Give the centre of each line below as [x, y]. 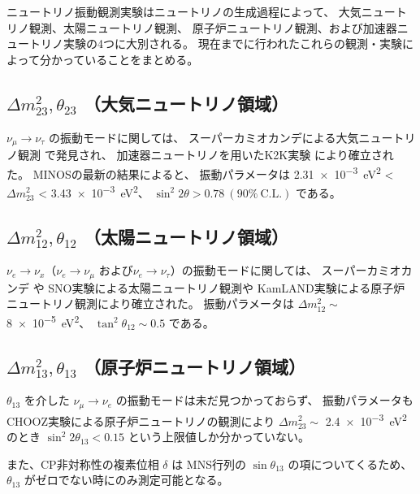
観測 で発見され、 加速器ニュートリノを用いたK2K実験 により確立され [206, 155]
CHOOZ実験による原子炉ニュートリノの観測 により [141, 420]
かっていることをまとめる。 [125, 59]
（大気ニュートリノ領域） [186, 103]
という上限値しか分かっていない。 [219, 437]
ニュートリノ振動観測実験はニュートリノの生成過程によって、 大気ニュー [201, 11]
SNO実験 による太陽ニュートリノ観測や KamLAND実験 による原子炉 [227, 287]
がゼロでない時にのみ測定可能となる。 [126, 480]
